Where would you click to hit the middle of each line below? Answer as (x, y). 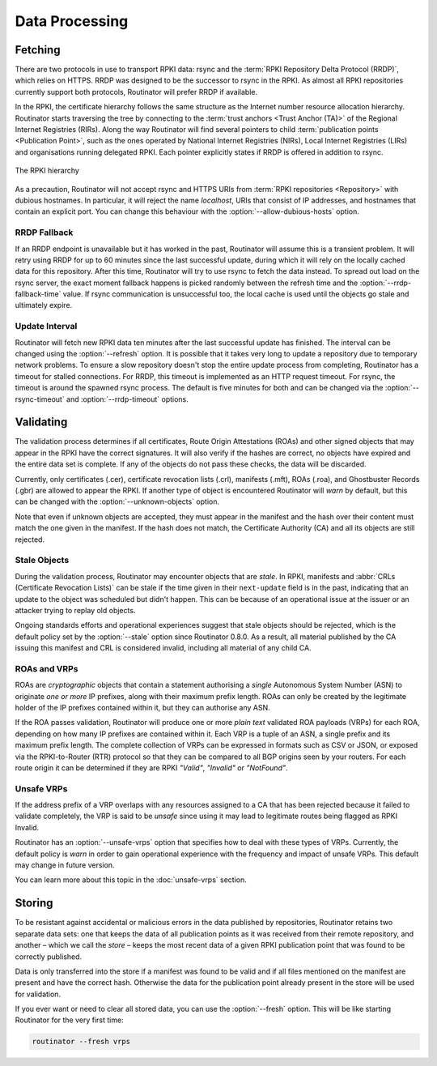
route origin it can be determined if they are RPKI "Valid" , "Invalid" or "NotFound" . (151, 768)
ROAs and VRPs (47, 668)
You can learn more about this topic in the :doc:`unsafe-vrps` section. (131, 880)
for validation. (38, 994)
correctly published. (49, 957)
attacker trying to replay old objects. (75, 610)
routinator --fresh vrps (81, 1042)
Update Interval (46, 326)
